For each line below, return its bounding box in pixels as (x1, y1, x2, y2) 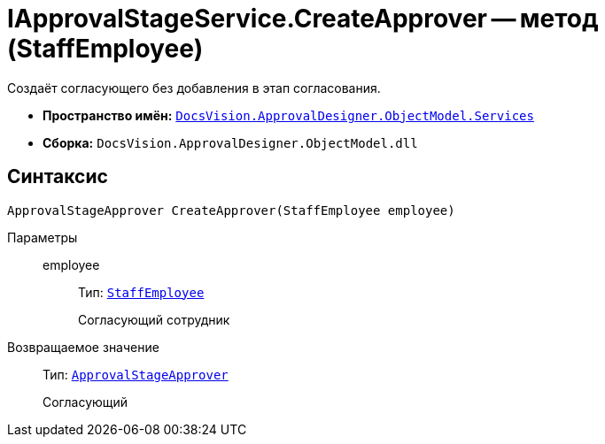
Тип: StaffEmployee (78, 284, 205, 300)
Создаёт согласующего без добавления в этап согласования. (7, 80, 381, 96)
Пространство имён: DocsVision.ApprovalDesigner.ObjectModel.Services (43, 107, 534, 123)
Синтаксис (7, 165, 108, 188)
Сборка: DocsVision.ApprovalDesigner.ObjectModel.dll (43, 134, 418, 150)
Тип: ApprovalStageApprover (43, 366, 229, 382)
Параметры (7, 229, 78, 245)
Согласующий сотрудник (78, 311, 230, 327)
